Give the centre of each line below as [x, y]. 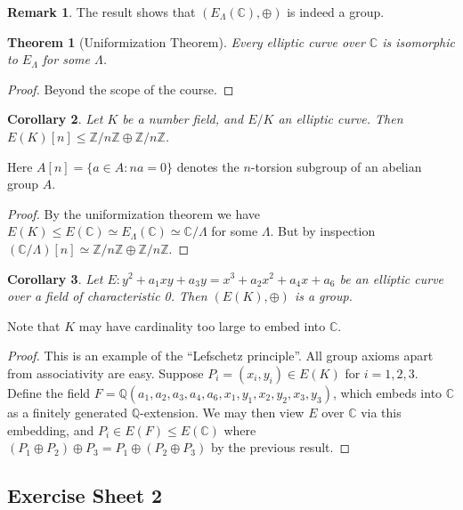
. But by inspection [323, 231]
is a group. [323, 296]
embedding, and [51, 429]
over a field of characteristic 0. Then [107, 296]
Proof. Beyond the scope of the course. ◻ [121, 89]
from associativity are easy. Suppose [106, 372]
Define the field [49, 392]
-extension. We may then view [222, 412]
